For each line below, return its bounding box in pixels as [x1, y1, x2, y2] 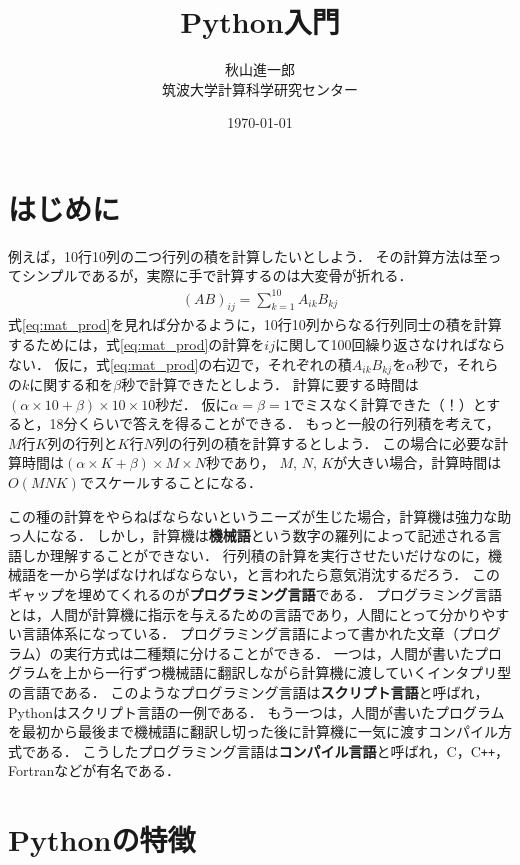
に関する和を [29, 374, 114, 394]
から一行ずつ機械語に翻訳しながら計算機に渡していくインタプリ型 [77, 662, 512, 683]
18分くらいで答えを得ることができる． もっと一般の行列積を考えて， [49, 413, 500, 434]
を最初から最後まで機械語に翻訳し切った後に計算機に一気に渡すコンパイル [8, 721, 498, 742]
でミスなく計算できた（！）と [290, 393, 487, 414]
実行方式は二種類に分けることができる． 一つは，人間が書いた [63, 642, 474, 663]
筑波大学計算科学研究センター [162, 78, 358, 99]
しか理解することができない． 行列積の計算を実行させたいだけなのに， [21, 544, 488, 565]
